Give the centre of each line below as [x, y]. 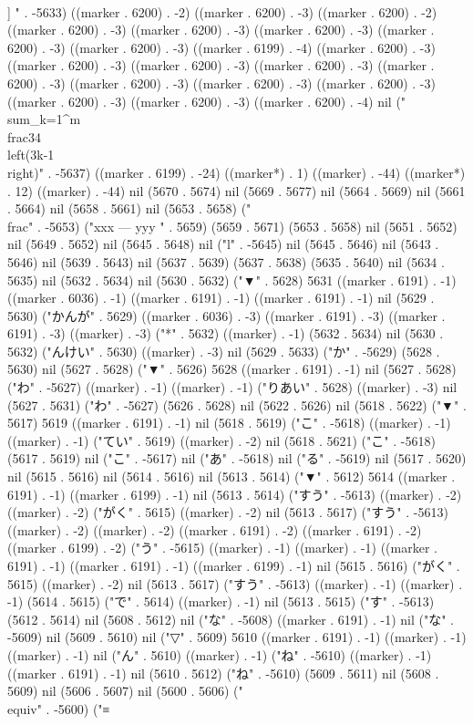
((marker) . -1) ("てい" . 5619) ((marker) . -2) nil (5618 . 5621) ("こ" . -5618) [221, 440]
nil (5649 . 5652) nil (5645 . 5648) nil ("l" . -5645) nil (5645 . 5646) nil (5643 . [223, 244]
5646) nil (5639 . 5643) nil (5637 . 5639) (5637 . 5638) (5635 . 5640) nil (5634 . [226, 261]
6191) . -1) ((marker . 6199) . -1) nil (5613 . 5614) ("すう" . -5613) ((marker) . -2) [235, 494]
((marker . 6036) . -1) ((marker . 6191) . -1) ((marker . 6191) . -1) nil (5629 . [221, 298]
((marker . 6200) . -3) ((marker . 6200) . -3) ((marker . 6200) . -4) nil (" [207, 101]
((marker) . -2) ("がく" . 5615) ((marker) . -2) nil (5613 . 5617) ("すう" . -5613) [228, 512]
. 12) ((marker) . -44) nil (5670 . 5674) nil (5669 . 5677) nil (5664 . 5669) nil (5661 [236, 190]
